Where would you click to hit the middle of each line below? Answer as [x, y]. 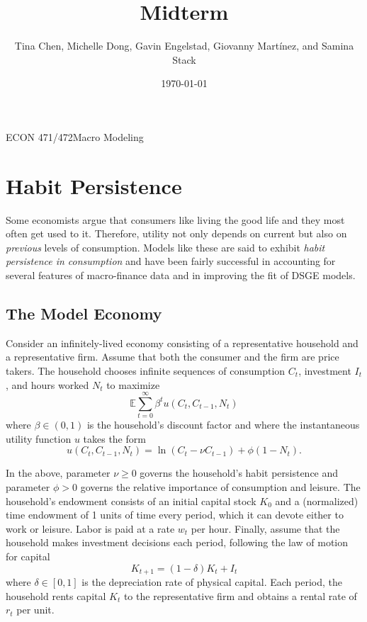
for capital [28, 556]
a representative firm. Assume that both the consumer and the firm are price [173, 357]
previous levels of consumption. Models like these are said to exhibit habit [165, 247]
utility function [39, 438]
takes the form [114, 438]
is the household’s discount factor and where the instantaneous [223, 425]
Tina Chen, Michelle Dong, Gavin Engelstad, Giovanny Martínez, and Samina [184, 46]
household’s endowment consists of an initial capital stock [131, 501]
